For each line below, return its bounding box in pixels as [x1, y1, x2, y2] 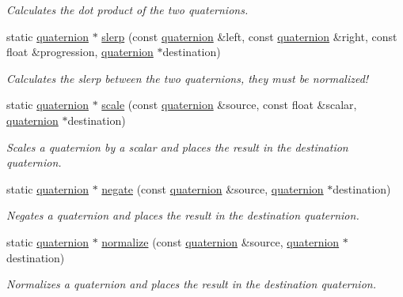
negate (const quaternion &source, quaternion [101, 180, 324, 197]
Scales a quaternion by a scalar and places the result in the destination [6, 138, 348, 155]
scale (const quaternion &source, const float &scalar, [101, 96, 357, 113]
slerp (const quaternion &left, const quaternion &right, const [101, 28, 397, 44]
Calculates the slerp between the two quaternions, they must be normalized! [6, 70, 369, 86]
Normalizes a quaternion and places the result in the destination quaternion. [6, 276, 376, 292]
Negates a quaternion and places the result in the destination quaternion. [6, 207, 359, 224]
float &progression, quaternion [6, 43, 154, 60]
